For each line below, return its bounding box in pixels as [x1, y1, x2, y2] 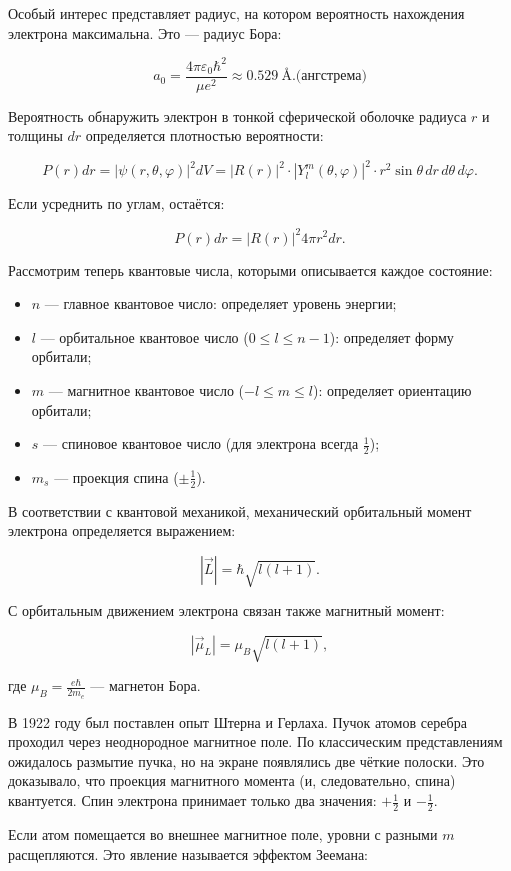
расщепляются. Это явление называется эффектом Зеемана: [8, 843, 368, 864]
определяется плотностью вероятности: [85, 125, 324, 146]
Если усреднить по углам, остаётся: [8, 193, 225, 214]
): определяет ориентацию [312, 379, 472, 400]
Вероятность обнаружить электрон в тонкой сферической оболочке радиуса [8, 105, 467, 126]
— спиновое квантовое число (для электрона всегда [43, 433, 359, 454]
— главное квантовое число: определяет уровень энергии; [44, 293, 397, 314]
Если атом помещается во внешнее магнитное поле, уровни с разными [8, 823, 438, 844]
